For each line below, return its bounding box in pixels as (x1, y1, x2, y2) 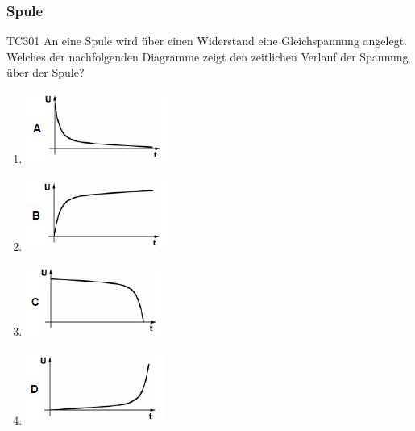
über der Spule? (6, 64, 85, 81)
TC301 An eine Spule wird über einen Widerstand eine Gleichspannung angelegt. (6, 32, 408, 49)
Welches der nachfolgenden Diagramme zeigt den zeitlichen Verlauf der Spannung (6, 48, 409, 65)
